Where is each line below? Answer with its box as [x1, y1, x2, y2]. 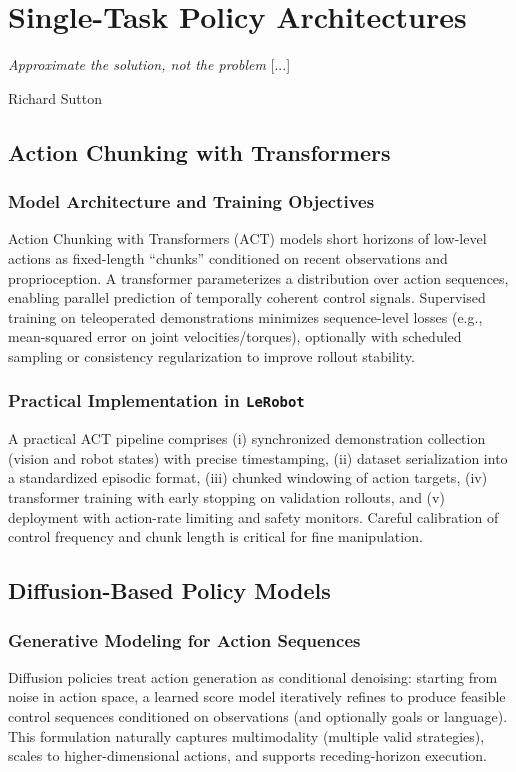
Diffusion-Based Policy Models [8, 575, 331, 606]
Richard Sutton [8, 87, 102, 108]
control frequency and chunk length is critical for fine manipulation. [8, 526, 423, 547]
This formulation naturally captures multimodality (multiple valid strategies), [8, 725, 485, 746]
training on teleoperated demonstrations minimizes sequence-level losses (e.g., [8, 306, 483, 327]
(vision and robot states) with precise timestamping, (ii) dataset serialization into [8, 447, 508, 468]
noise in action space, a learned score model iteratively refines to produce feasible [8, 686, 506, 707]
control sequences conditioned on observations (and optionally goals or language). [8, 706, 508, 726]
